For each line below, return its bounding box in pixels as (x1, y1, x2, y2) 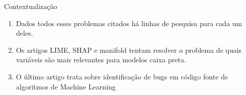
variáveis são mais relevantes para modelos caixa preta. (16, 54, 186, 65)
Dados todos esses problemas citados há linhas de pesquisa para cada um (16, 18, 242, 28)
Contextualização (4, 1, 57, 11)
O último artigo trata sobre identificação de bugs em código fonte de (16, 71, 228, 81)
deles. (16, 28, 33, 38)
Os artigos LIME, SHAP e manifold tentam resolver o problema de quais (16, 44, 242, 55)
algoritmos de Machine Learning (16, 81, 116, 91)
